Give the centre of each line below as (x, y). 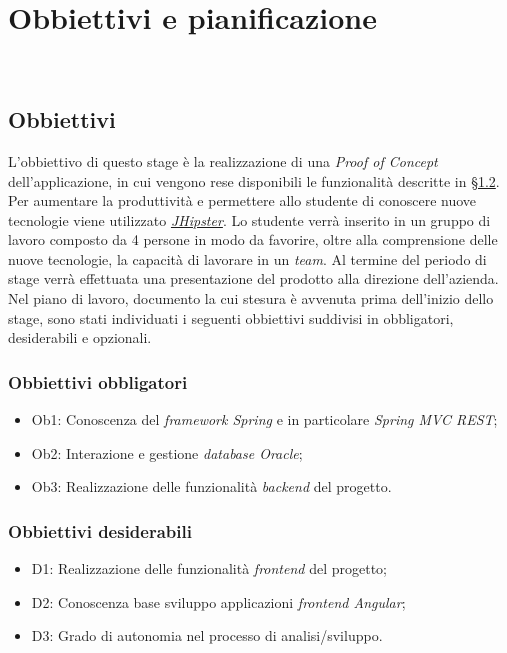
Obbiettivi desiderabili (100, 530)
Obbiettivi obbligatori (98, 381)
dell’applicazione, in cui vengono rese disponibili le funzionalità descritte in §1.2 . (254, 180)
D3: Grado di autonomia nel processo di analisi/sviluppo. (207, 635)
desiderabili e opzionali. (80, 337)
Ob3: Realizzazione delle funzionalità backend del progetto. (211, 486)
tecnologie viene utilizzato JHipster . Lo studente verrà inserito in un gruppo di (249, 219)
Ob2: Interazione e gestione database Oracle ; (167, 452)
